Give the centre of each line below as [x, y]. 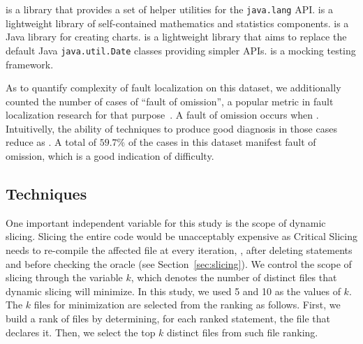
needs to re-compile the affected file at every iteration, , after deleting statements [179, 250]
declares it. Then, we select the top [81, 332]
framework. [30, 64]
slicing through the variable [64, 277]
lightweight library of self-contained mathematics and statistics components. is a [177, 23]
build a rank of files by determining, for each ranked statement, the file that [168, 319]
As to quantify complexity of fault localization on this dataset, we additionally [173, 88]
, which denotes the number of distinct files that [234, 277]
